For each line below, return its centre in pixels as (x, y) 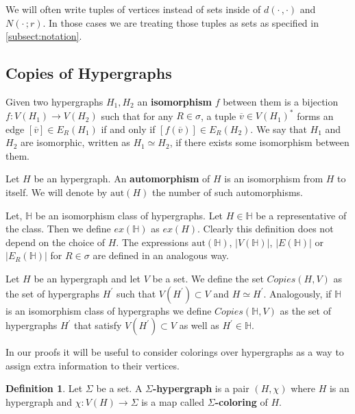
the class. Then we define (58, 229)
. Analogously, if (297, 293)
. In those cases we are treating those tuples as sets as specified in (181, 22)
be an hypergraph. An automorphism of (122, 179)
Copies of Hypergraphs (89, 73)
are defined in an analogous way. (161, 255)
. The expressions (152, 242)
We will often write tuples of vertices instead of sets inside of (133, 9)
